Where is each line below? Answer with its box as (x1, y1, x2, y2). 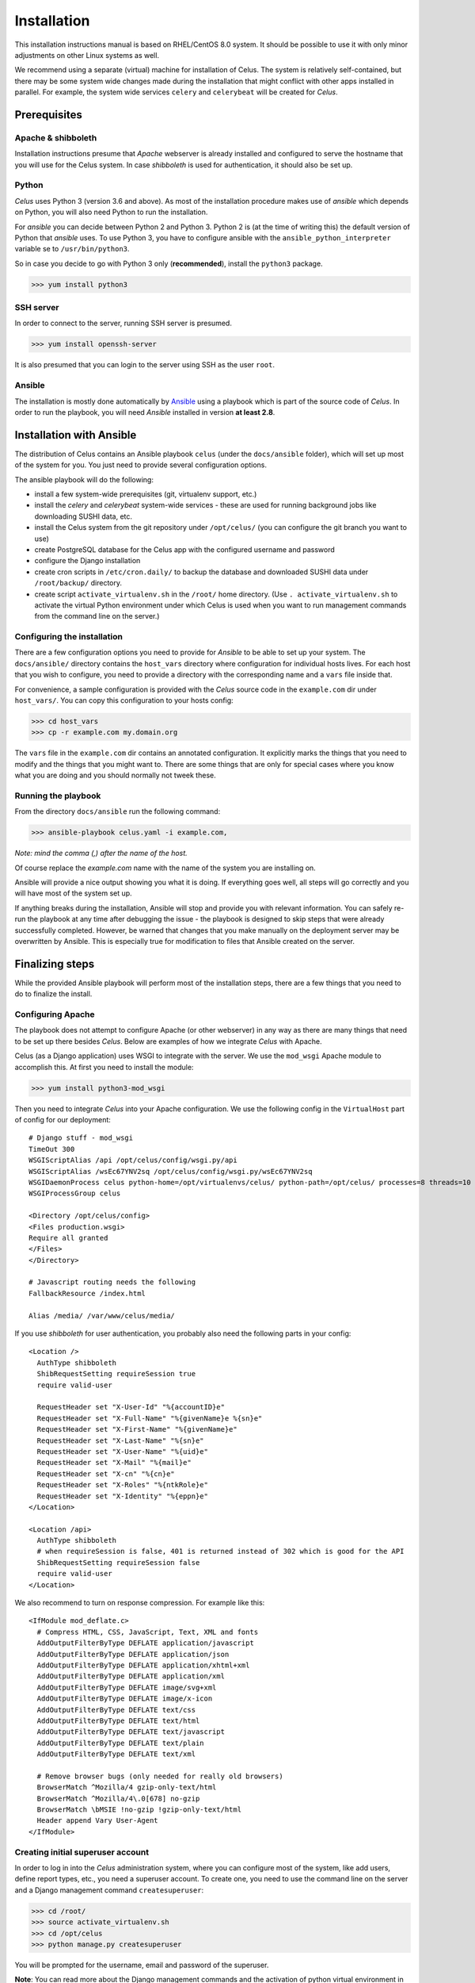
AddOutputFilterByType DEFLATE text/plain (36, 1738, 205, 1747)
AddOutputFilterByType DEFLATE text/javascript (36, 1728, 226, 1736)
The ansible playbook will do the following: (14, 474, 154, 484)
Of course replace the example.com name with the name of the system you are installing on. (14, 863, 316, 873)
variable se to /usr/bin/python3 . (14, 244, 130, 254)
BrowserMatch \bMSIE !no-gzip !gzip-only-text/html (36, 1805, 241, 1814)
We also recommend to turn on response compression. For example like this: (14, 1598, 265, 1608)
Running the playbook (14, 790, 101, 801)
